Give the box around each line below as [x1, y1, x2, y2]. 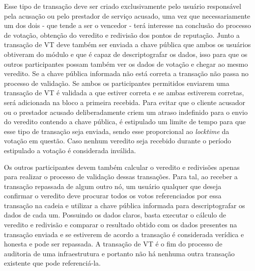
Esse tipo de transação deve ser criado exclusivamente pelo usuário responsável [4, 1, 241, 11]
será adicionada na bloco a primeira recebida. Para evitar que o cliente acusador [4, 97, 246, 107]
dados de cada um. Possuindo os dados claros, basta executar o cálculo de [4, 210, 226, 220]
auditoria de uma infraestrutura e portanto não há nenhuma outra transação [4, 248, 235, 258]
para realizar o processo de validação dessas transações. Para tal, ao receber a [4, 171, 238, 182]
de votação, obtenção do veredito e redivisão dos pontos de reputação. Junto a [4, 29, 240, 40]
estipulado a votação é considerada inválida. [4, 145, 136, 155]
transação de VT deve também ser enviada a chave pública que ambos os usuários [4, 39, 251, 50]
